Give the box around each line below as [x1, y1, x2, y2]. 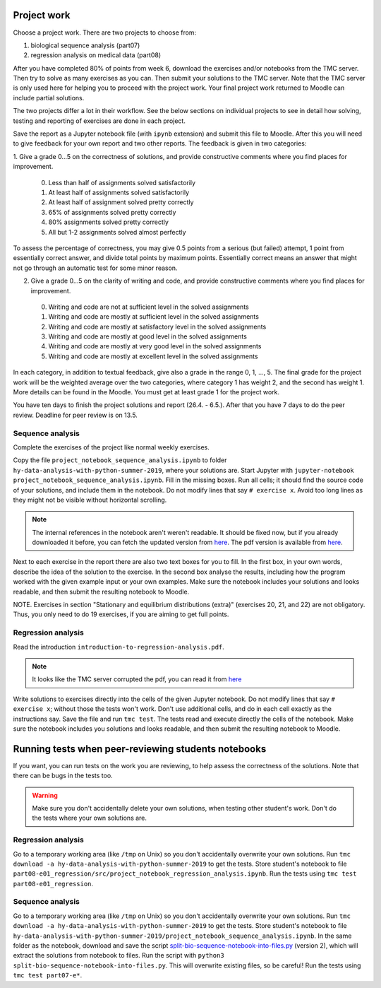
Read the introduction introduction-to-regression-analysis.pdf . [13, 642, 225, 651]
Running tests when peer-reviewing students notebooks [13, 743, 267, 755]
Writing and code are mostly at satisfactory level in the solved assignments [48, 322, 267, 331]
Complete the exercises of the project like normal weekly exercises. [13, 442, 210, 452]
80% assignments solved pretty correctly [48, 218, 169, 226]
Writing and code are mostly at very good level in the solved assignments [48, 342, 262, 351]
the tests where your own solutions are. [32, 813, 147, 823]
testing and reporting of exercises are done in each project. [13, 117, 186, 125]
